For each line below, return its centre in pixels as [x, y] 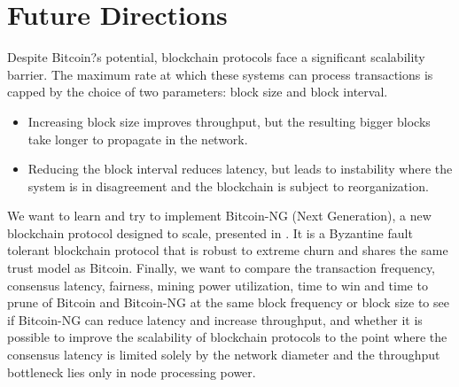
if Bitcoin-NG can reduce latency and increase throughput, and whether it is [215, 319]
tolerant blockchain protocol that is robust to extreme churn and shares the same [228, 250]
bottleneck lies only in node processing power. [132, 372]
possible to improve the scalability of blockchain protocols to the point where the [227, 337]
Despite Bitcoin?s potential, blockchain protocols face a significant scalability [216, 57]
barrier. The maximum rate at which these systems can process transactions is [220, 74]
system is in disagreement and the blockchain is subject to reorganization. [228, 186]
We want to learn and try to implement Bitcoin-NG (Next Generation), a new [219, 216]
